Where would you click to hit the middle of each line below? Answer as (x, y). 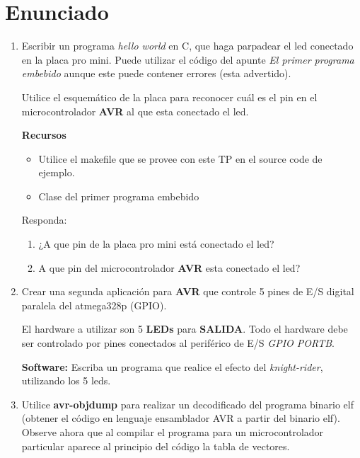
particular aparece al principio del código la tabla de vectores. (156, 446)
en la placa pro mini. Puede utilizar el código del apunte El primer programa (188, 59)
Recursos (44, 135)
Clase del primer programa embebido (119, 196)
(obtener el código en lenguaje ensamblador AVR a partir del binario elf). (181, 418)
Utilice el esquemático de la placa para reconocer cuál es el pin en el (169, 97)
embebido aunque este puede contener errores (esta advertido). (156, 73)
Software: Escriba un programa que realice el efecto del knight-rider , (172, 366)
